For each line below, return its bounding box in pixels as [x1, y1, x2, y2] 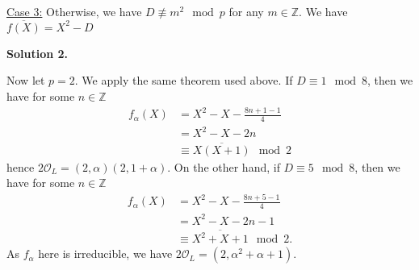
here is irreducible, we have [38, 245, 173, 262]
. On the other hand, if [167, 158, 280, 175]
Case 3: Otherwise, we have [6, 3, 142, 19]
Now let [6, 72, 45, 89]
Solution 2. [6, 44, 69, 61]
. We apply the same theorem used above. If [74, 72, 293, 89]
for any [228, 3, 264, 19]
